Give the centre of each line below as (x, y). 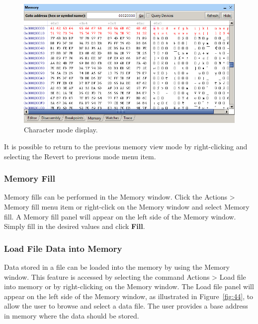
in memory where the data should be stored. (72, 315)
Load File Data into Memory (63, 248)
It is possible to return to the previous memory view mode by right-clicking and (126, 146)
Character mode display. (61, 130)
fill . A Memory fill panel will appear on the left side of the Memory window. (120, 216)
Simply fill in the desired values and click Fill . (75, 226)
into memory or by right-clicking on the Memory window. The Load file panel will (129, 286)
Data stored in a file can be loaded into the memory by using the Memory (117, 267)
